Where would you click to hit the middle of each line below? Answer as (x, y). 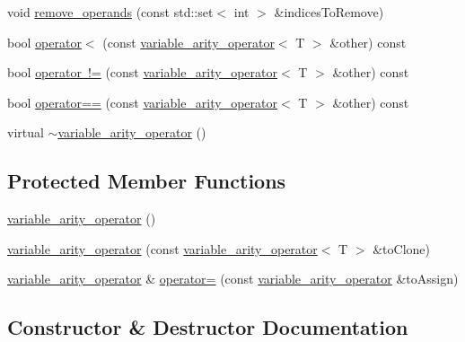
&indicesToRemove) (329, 12)
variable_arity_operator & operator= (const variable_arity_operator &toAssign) (233, 279)
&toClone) (401, 248)
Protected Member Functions (147, 181)
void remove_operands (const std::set (110, 12)
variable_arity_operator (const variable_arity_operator (162, 248)
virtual (26, 132)
